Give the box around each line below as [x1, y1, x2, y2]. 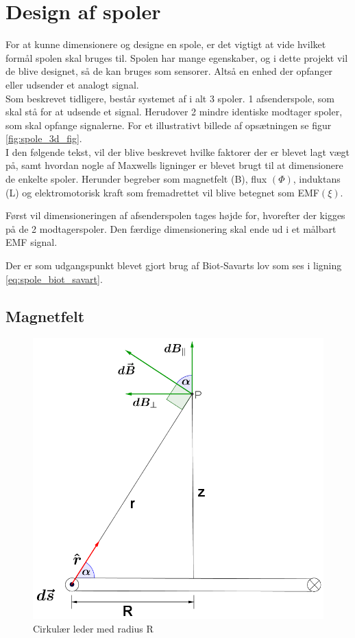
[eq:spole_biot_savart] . [5, 271, 103, 286]
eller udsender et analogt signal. [5, 77, 139, 91]
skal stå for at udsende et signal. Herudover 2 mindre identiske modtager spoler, [5, 104, 343, 119]
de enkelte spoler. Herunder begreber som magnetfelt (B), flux [5, 172, 267, 186]
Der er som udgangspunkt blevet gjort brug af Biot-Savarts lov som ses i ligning [5, 258, 342, 273]
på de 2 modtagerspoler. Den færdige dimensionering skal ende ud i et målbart [5, 221, 336, 236]
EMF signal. [5, 235, 58, 249]
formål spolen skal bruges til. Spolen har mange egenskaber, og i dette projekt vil [5, 50, 348, 65]
